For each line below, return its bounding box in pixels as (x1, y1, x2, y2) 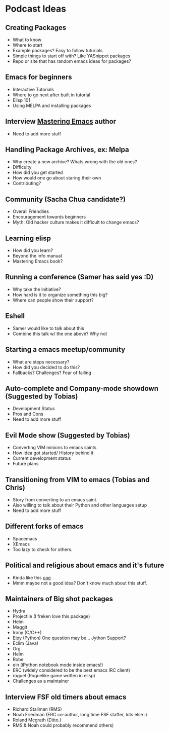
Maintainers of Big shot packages (5, 594, 114, 603)
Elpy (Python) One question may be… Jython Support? (12, 635, 126, 641)
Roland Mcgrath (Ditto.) (12, 717, 62, 723)
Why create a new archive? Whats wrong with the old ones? (12, 159, 137, 165)
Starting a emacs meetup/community (5, 345, 126, 354)
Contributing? (12, 180, 41, 187)
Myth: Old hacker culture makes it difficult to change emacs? (12, 219, 139, 226)
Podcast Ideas (5, 3, 67, 15)
